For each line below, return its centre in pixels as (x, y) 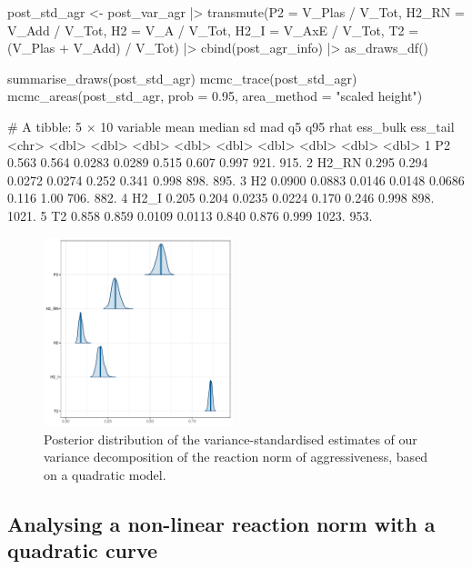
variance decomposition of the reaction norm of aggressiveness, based (236, 457)
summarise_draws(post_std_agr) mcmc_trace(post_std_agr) (182, 78)
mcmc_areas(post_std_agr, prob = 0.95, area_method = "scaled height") (215, 96)
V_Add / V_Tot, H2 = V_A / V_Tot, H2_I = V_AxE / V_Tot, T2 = (213, 30)
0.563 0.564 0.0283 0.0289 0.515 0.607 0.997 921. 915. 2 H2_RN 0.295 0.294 (218, 162)
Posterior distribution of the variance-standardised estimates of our (231, 439)
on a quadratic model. (105, 475)
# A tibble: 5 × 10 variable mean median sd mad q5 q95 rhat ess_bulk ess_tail (231, 126)
